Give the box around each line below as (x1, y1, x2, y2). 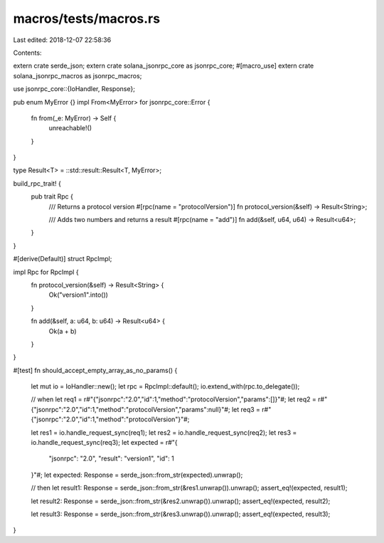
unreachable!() (48, 124, 92, 132)
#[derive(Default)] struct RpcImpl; (13, 255, 112, 263)
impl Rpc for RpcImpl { (13, 268, 79, 276)
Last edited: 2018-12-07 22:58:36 (13, 36, 112, 44)
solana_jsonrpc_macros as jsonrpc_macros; (13, 71, 142, 80)
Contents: (13, 48, 42, 57)
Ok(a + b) (48, 327, 78, 335)
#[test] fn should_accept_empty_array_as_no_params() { (13, 366, 178, 374)
